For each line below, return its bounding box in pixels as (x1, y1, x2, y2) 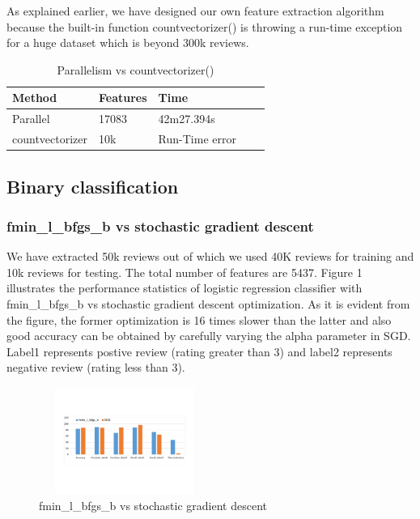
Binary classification (6, 173, 179, 198)
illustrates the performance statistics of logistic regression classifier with (6, 279, 363, 296)
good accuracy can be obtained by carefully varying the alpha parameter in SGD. (6, 327, 411, 344)
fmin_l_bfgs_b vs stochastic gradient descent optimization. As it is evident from (6, 295, 410, 312)
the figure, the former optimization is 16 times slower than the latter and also (6, 311, 392, 328)
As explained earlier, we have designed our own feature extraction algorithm (6, 2, 384, 19)
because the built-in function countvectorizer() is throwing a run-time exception (6, 18, 403, 35)
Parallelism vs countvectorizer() (57, 61, 214, 78)
